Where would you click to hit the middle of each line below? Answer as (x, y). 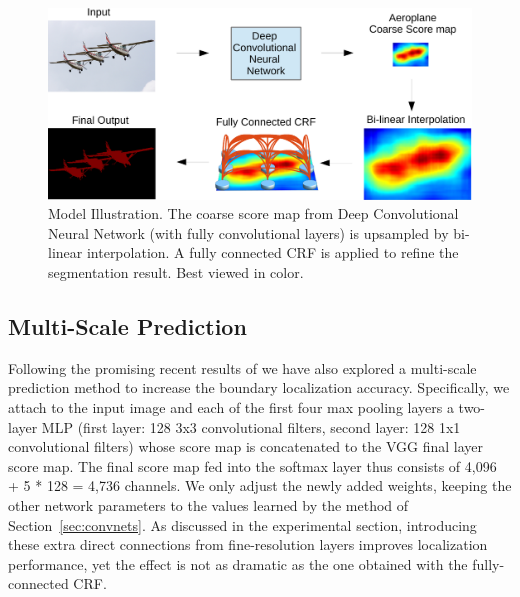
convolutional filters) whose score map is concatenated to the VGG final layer (246, 446)
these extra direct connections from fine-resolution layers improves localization (248, 544)
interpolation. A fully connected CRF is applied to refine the (272, 252)
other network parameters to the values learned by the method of (208, 505)
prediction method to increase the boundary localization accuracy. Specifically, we (259, 387)
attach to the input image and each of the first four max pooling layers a (231, 407)
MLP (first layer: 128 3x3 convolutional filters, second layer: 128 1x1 (251, 426)
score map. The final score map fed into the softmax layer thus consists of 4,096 (252, 465)
